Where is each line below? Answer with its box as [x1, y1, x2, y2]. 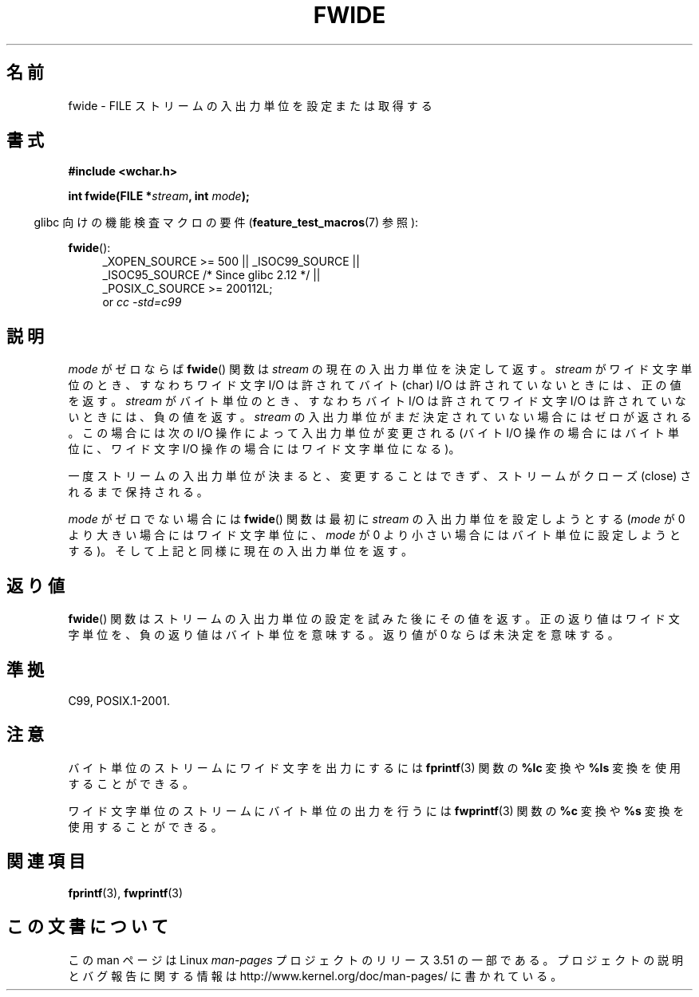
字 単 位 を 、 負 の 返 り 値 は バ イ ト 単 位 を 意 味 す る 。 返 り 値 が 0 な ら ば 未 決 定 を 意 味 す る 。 [68, 628, 619, 642]
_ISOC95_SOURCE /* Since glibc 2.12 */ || [102, 268, 321, 282]
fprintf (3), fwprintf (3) [68, 885, 184, 900]
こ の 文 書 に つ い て [6, 916, 168, 937]
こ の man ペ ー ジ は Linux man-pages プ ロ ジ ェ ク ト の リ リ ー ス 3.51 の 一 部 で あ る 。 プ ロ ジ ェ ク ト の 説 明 [68, 952, 684, 967]
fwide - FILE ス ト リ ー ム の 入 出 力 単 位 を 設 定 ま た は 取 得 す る [68, 98, 432, 112]
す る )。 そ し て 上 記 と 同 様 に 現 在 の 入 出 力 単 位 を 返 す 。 [68, 544, 413, 558]
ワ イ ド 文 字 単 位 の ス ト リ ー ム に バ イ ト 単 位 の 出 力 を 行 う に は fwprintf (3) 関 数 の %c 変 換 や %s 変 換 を [68, 803, 685, 818]
